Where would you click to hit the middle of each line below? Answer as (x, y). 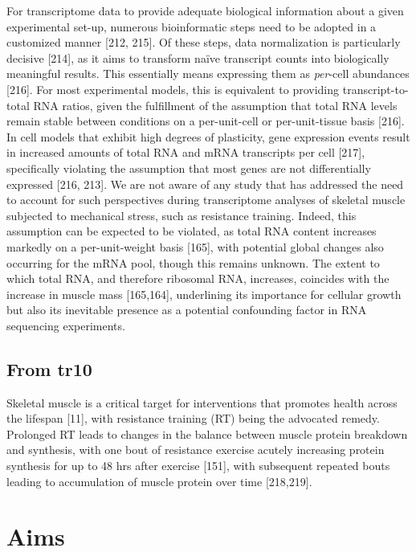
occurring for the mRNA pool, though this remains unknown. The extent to (193, 262)
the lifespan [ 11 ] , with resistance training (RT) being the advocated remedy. (193, 418)
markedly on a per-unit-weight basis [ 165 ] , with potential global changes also (195, 246)
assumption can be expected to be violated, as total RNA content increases (192, 231)
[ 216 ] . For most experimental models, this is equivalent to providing (173, 89)
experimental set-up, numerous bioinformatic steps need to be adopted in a (192, 26)
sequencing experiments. (66, 325)
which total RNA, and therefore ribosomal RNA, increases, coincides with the (198, 278)
